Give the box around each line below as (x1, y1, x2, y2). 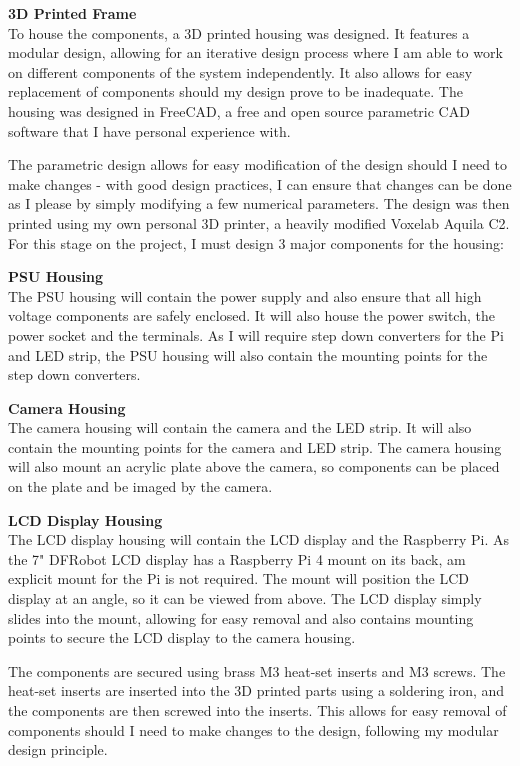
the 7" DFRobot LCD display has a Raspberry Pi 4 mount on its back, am (8, 548, 466, 569)
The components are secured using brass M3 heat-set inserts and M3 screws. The (8, 660, 506, 681)
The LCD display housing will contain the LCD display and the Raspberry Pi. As (8, 529, 509, 550)
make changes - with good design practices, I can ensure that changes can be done (8, 173, 512, 194)
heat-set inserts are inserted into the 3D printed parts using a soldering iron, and (8, 680, 505, 701)
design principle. (8, 739, 108, 760)
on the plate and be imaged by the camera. (8, 476, 273, 497)
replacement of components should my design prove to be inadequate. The (8, 81, 463, 102)
